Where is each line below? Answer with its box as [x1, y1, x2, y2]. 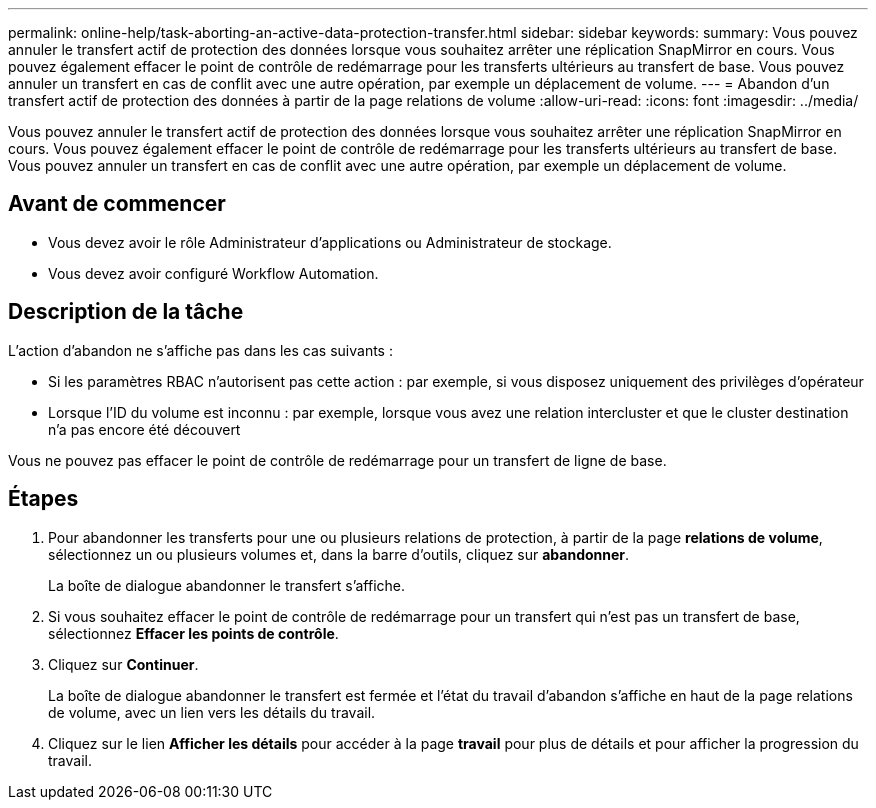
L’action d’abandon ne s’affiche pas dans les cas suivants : [8, 341, 393, 359]
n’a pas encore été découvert [48, 420, 241, 438]
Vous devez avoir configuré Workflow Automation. [48, 264, 379, 282]
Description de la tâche [8, 299, 244, 325]
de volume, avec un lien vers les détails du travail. [48, 703, 376, 721]
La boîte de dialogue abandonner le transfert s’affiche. [48, 576, 406, 594]
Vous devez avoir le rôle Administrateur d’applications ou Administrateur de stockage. [48, 233, 612, 251]
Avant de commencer [8, 191, 226, 217]
